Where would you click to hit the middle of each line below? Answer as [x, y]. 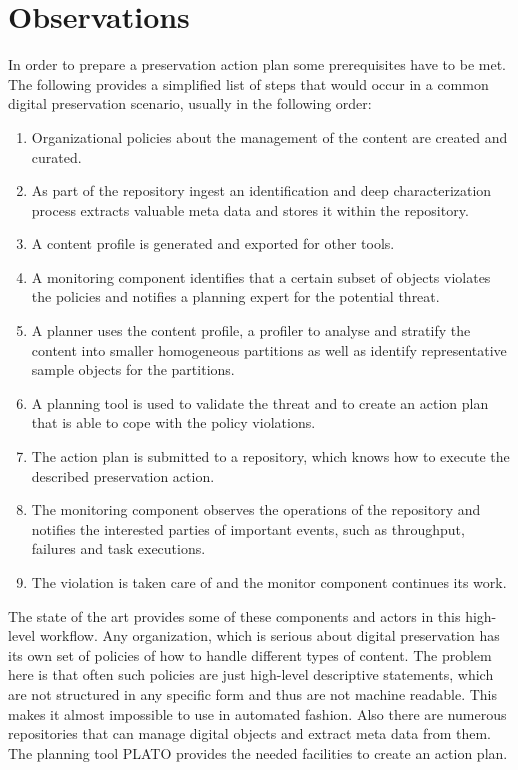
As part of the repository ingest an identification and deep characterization [261, 190]
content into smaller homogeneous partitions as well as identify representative [269, 349]
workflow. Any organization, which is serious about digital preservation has [269, 635]
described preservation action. [123, 475]
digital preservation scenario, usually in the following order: [190, 103]
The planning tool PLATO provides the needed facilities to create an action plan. [258, 752]
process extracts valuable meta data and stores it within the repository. [250, 209]
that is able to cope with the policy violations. [173, 422]
